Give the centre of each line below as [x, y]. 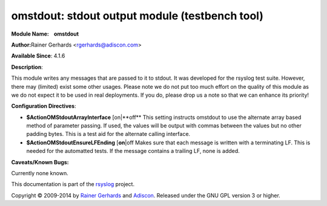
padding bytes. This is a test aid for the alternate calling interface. [108, 134]
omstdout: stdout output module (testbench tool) [137, 16]
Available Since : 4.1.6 [38, 56]
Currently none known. [40, 173]
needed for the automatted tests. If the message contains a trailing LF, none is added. [133, 151]
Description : [27, 67]
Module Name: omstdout [45, 34]
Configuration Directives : [44, 106]
